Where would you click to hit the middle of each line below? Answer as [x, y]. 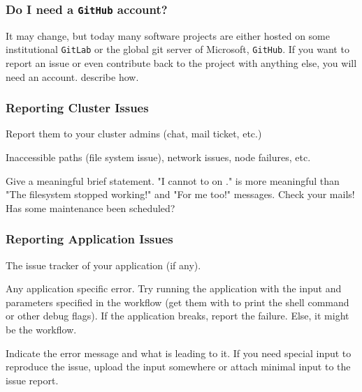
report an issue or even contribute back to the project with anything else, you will [181, 63]
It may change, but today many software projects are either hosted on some [168, 35]
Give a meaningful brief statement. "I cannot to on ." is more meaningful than [173, 180]
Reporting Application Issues [89, 239]
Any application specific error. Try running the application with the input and [174, 288]
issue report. [32, 380]
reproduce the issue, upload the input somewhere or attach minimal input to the [178, 367]
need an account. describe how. [72, 76]
